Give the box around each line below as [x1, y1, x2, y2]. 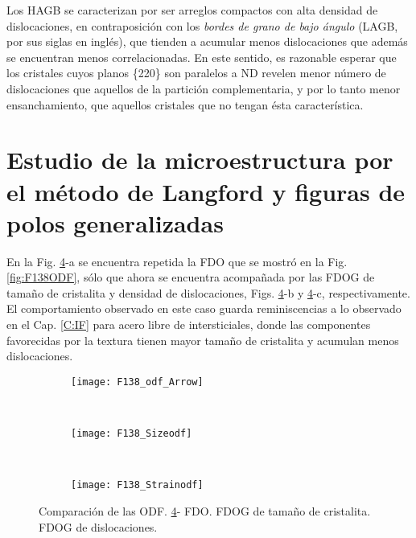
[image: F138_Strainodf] [71, 479, 204, 491]
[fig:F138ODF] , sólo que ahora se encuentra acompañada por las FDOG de [6, 269, 375, 285]
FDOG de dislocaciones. [39, 518, 158, 535]
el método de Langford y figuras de [6, 175, 406, 207]
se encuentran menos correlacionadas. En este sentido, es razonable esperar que [6, 48, 397, 65]
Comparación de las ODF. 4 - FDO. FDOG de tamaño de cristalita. [39, 502, 371, 519]
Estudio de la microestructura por [6, 143, 393, 176]
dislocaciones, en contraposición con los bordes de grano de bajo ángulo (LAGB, [6, 17, 398, 34]
